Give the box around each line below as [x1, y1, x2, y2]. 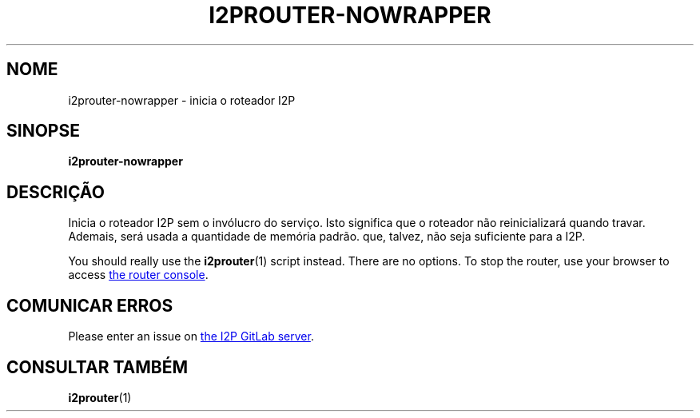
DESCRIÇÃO [6, 181, 105, 202]
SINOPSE [6, 121, 80, 141]
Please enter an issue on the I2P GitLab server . [68, 329, 314, 344]
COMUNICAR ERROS [6, 295, 173, 316]
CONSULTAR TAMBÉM [6, 356, 189, 377]
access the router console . [68, 268, 209, 282]
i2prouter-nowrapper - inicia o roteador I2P [68, 93, 296, 107]
